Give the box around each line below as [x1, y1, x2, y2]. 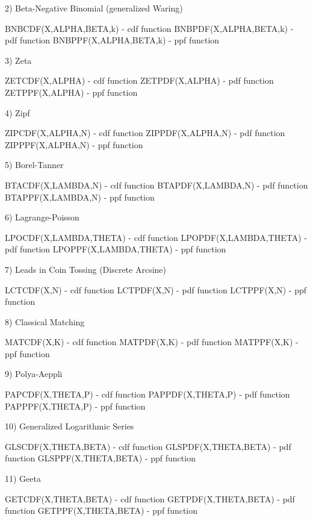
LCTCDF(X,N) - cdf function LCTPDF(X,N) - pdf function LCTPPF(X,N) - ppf [5, 283, 307, 296]
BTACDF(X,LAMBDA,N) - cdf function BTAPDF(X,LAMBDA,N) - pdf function [5, 178, 308, 191]
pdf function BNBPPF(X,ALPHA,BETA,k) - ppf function [5, 34, 220, 46]
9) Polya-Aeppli [5, 367, 63, 380]
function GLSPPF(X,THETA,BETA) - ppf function [5, 452, 196, 464]
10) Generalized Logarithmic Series [5, 420, 134, 432]
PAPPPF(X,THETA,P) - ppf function [5, 399, 146, 412]
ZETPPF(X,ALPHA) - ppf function [5, 86, 138, 98]
